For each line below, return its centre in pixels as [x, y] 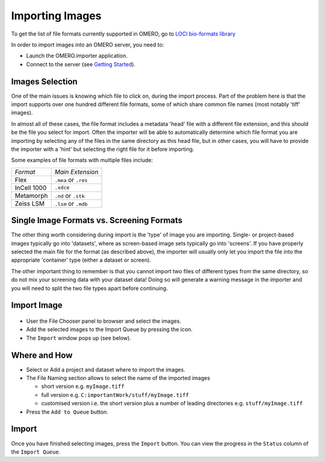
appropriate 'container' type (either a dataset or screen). [81, 260]
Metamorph [31, 195]
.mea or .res [71, 180]
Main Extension [76, 172]
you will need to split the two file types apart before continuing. [89, 288]
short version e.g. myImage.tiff [83, 387]
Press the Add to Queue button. [67, 412]
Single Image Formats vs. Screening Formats [97, 220]
